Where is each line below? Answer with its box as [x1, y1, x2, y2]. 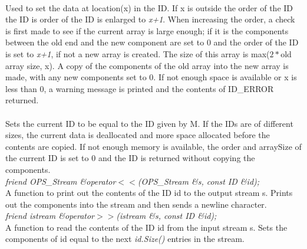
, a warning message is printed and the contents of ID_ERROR [44, 82, 274, 94]
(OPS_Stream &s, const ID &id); [137, 175, 260, 187]
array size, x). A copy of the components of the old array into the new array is [5, 59, 289, 71]
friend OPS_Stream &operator [5, 175, 116, 187]
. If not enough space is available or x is [153, 71, 297, 83]
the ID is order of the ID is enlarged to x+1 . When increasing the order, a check [5, 13, 295, 25]
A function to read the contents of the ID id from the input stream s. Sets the [5, 221, 288, 233]
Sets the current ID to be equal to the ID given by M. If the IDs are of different [5, 117, 293, 129]
